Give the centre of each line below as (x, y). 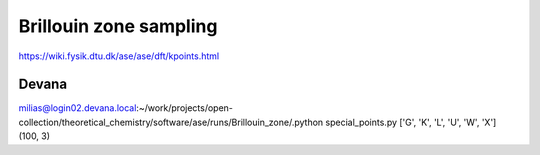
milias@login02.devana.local (77, 108)
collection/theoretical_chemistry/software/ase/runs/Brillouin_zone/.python (171, 122)
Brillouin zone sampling (118, 26)
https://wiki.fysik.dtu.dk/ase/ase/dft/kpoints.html (119, 56)
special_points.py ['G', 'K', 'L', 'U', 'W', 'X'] (411, 122)
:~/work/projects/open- (185, 108)
